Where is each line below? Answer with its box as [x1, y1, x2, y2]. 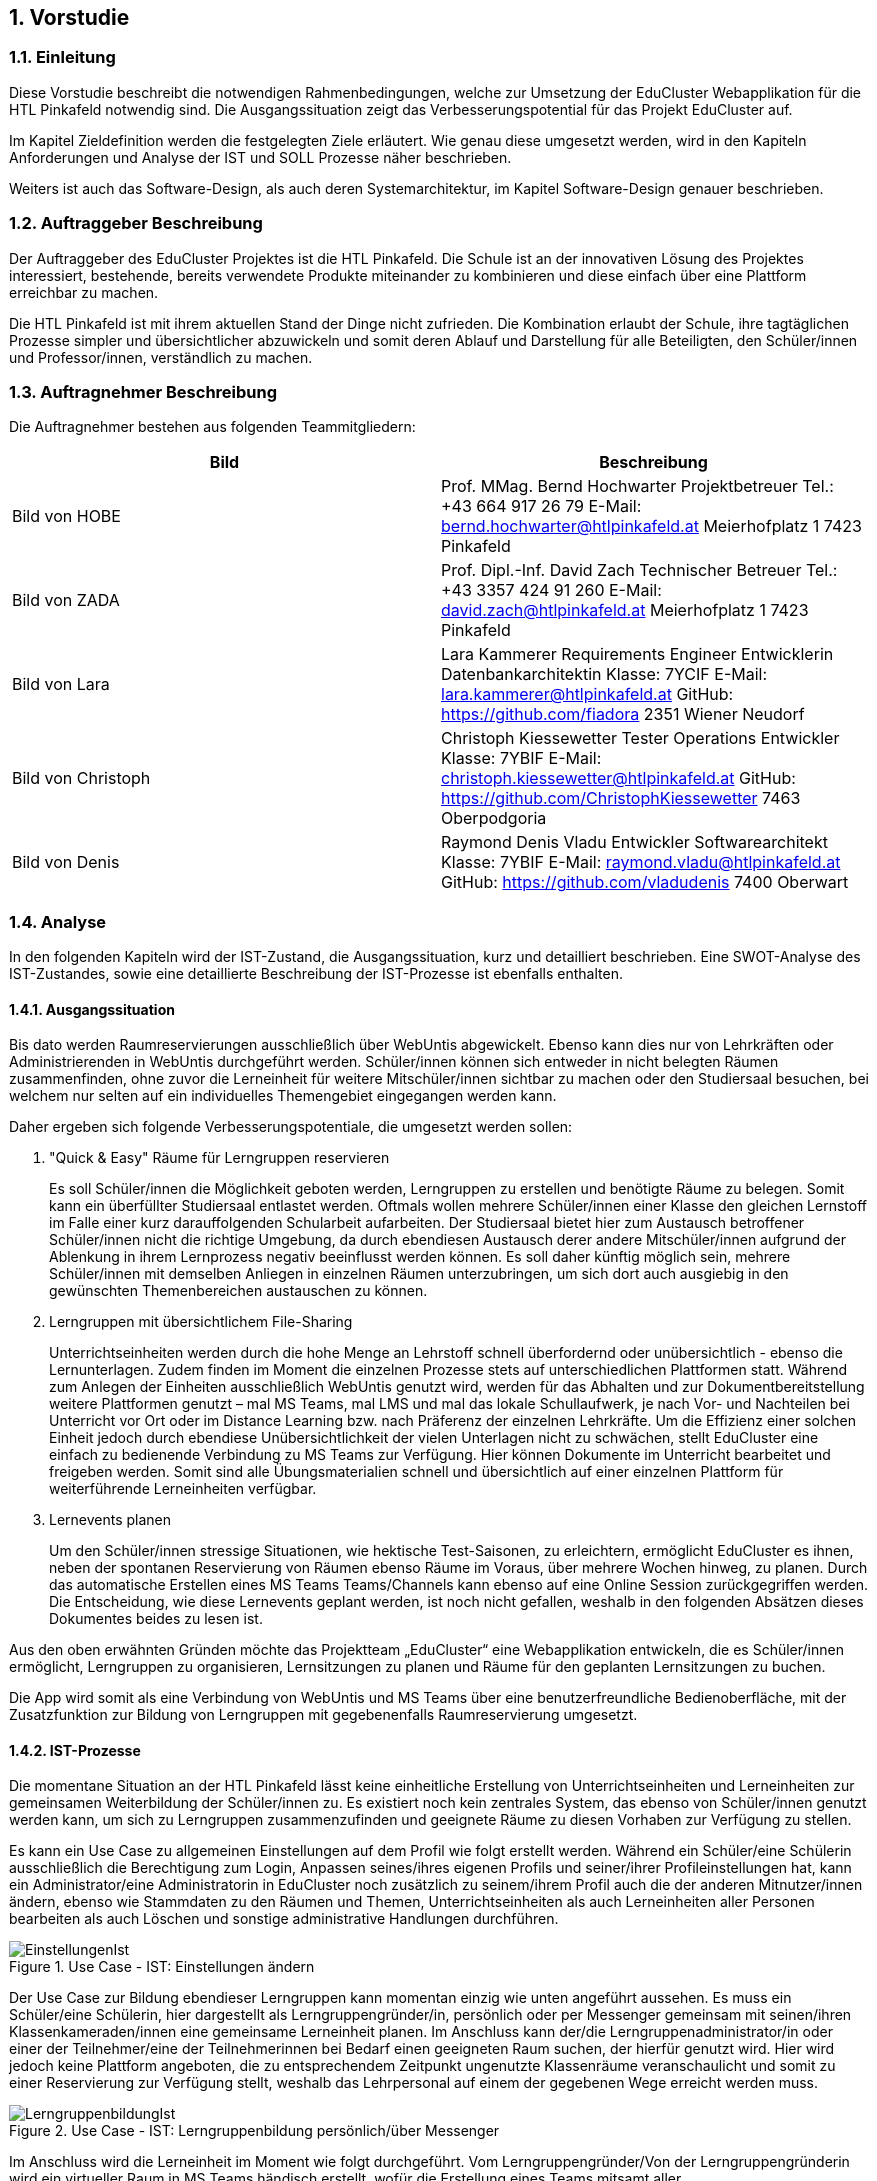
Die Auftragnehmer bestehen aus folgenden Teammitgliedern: [9, 418, 416, 436]
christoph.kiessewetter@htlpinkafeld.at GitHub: [441, 768, 796, 789]
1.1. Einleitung [9, 47, 116, 68]
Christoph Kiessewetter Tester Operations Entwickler [441, 728, 840, 749]
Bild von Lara [12, 674, 110, 695]
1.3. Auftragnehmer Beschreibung [9, 381, 278, 402]
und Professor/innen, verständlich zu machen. [9, 348, 313, 366]
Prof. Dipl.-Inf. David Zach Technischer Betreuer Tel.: [441, 560, 838, 581]
